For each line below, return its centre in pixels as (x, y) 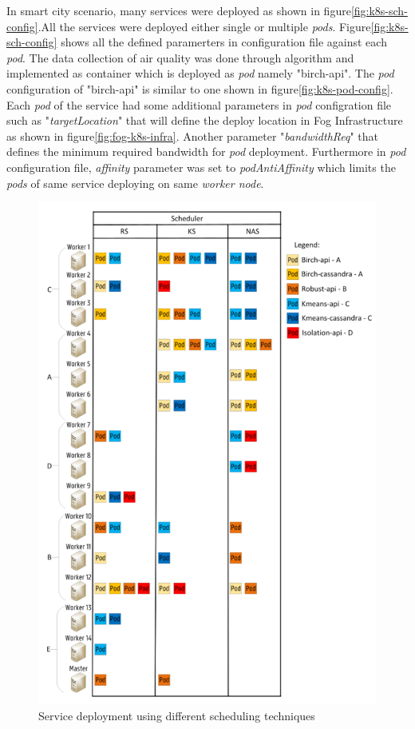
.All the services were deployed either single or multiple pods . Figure (204, 26)
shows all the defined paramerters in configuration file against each (224, 42)
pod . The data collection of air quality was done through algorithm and (180, 57)
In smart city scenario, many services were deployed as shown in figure (179, 10)
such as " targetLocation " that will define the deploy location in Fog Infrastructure (205, 120)
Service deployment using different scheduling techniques (177, 716)
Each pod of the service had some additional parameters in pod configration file (199, 104)
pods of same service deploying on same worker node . (135, 183)
